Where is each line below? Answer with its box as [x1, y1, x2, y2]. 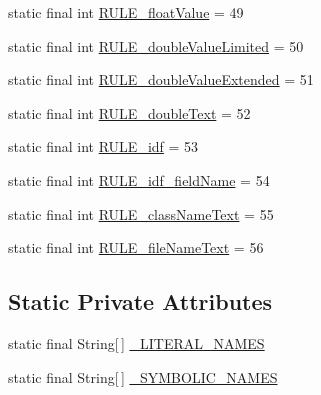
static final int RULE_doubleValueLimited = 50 [8, 35, 304, 56]
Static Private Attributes [8, 286, 273, 317]
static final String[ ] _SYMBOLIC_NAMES [8, 366, 278, 387]
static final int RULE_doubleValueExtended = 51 [8, 69, 314, 90]
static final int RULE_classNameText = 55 [8, 203, 274, 224]
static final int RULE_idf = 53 [8, 136, 199, 157]
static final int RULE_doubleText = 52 [8, 102, 251, 123]
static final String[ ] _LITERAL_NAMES [8, 332, 265, 353]
